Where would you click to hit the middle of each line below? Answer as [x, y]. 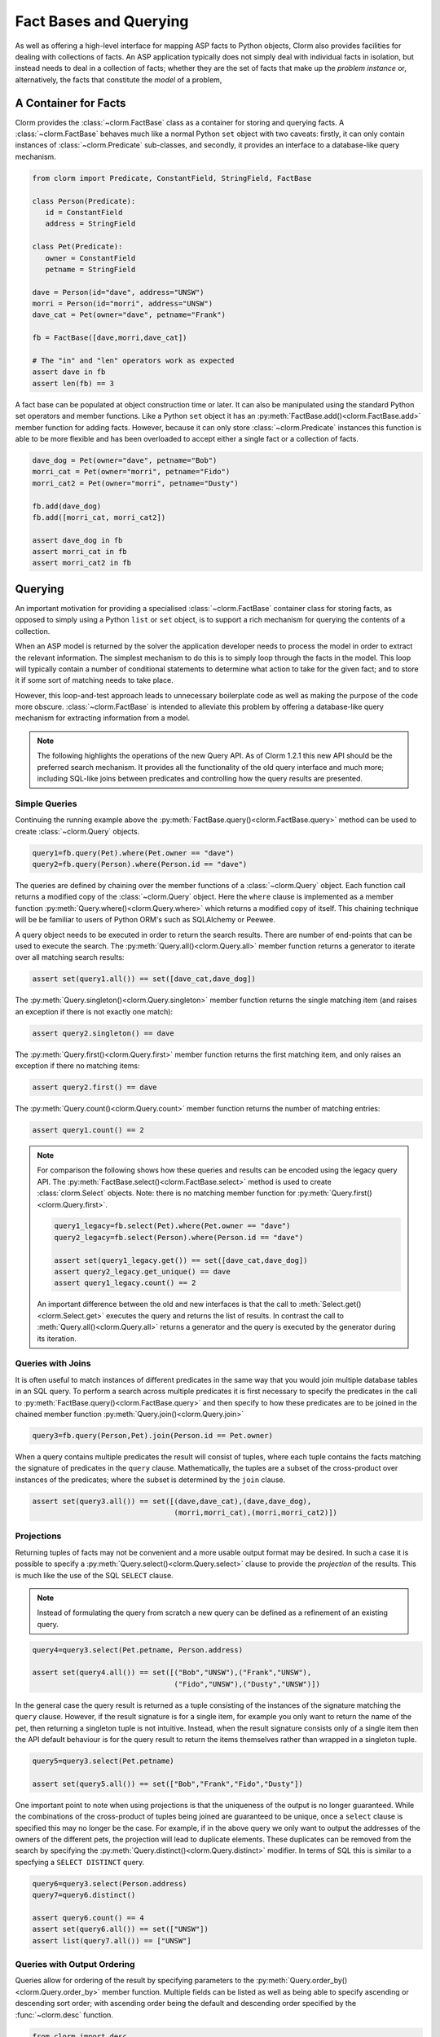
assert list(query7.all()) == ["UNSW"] [112, 1940]
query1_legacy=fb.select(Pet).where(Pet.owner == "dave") [172, 1226]
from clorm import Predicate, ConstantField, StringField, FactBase [172, 178]
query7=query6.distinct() [84, 1895]
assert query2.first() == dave [95, 1087]
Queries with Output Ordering [75, 1964]
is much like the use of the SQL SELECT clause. [95, 1575]
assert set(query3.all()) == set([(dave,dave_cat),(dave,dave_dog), [172, 1501]
